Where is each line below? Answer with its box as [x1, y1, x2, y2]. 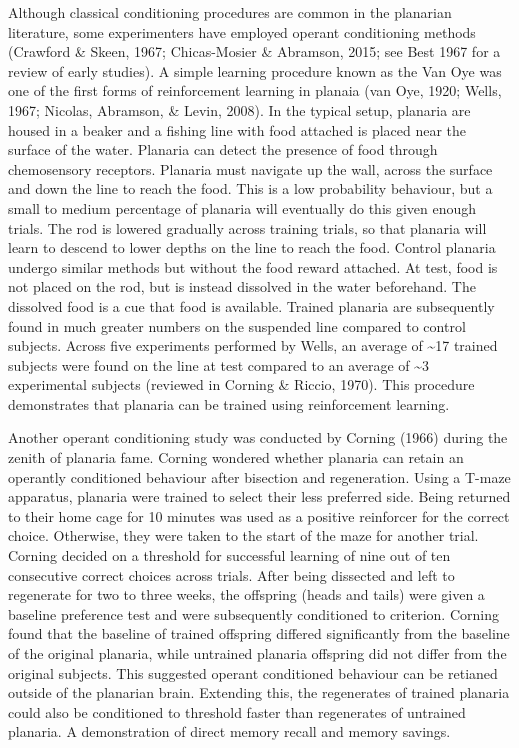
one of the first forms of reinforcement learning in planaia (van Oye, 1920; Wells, [8, 80, 502, 101]
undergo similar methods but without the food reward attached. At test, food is [8, 256, 498, 277]
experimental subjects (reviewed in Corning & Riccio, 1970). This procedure [8, 374, 475, 395]
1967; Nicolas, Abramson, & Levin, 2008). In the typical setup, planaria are [8, 99, 471, 120]
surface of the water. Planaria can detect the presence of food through [8, 139, 438, 160]
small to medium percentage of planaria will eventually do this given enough [8, 197, 477, 218]
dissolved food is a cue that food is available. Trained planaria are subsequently [8, 295, 495, 316]
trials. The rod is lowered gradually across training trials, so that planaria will [8, 217, 487, 238]
